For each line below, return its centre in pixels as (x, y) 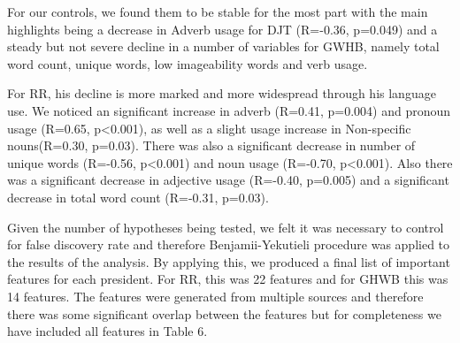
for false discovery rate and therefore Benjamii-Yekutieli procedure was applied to (229, 244)
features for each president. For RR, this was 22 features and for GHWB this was (228, 279)
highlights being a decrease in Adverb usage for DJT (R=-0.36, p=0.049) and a (222, 29)
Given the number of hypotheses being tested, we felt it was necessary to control (226, 227)
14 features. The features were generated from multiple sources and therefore (215, 296)
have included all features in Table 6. (107, 331)
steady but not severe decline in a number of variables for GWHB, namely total (223, 46)
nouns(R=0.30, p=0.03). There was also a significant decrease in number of (211, 145)
